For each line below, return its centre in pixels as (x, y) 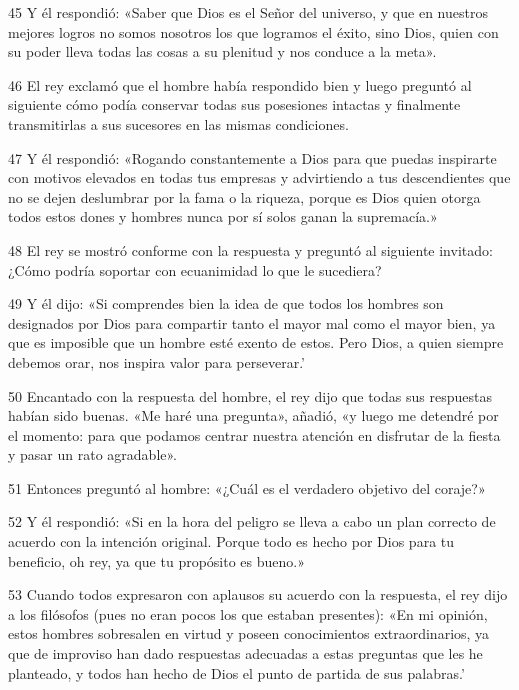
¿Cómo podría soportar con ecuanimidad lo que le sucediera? (195, 269)
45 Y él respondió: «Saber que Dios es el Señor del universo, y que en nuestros (248, 12)
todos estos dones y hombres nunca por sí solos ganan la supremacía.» (223, 216)
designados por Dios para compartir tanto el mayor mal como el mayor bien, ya (252, 322)
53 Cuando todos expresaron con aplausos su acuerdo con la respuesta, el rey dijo (258, 594)
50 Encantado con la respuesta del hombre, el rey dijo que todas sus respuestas (250, 395)
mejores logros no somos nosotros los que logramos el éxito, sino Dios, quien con (253, 31)
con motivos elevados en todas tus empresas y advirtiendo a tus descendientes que (259, 177)
